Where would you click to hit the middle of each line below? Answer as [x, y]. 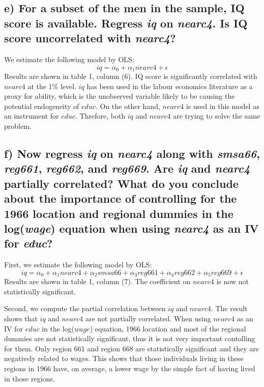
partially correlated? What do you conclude [121, 183]
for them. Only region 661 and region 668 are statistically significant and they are [131, 348]
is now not [232, 281]
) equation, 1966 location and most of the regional [168, 328]
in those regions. [30, 378]
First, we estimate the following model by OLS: [78, 265]
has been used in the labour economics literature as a [170, 86]
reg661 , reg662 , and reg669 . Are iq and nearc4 [127, 168]
